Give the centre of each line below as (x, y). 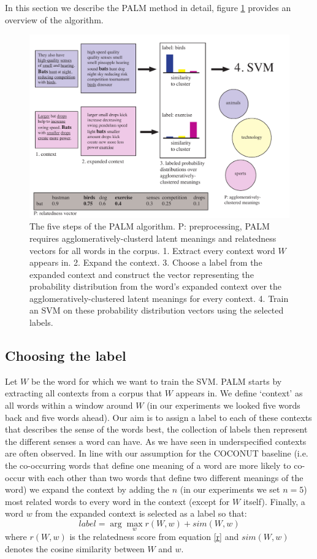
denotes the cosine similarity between (75, 548)
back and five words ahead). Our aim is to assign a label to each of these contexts (158, 417)
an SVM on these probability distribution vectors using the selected (157, 310)
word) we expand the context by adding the (87, 489)
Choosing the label (66, 356)
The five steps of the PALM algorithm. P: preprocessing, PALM (150, 226)
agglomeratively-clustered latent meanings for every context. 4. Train (159, 298)
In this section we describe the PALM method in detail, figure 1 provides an (148, 7)
